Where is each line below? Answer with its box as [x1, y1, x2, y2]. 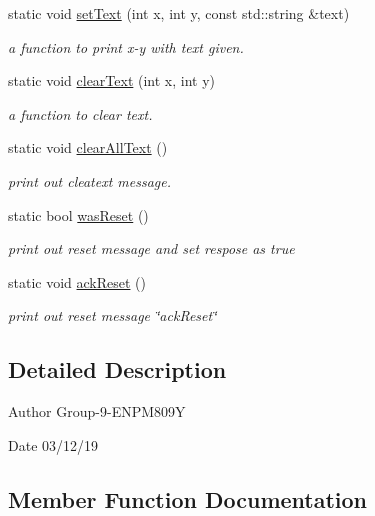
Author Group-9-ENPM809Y [8, 401, 186, 422]
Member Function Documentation [8, 483, 368, 514]
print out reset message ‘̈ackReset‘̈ [8, 305, 217, 326]
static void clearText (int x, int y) [8, 70, 216, 91]
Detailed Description [8, 354, 227, 385]
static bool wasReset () [8, 204, 149, 225]
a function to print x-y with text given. [8, 36, 244, 57]
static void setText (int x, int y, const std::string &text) [8, 3, 350, 23]
